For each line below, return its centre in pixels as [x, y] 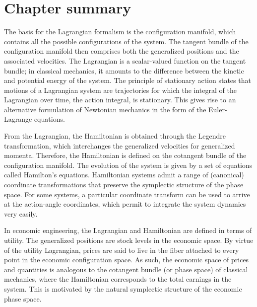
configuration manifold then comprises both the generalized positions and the [122, 51]
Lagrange [18, 119]
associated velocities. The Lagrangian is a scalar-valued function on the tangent [125, 60]
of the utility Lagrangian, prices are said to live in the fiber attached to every [122, 250]
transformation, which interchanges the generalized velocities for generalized [120, 145]
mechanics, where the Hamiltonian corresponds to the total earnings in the [118, 279]
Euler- [218, 109]
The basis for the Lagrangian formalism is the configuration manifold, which [120, 32]
